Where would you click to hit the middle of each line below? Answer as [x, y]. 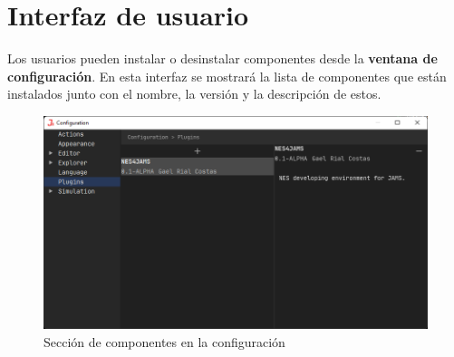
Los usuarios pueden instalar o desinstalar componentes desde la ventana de [222, 58]
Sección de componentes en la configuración [164, 341]
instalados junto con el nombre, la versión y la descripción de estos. [194, 94]
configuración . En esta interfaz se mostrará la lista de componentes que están [227, 76]
